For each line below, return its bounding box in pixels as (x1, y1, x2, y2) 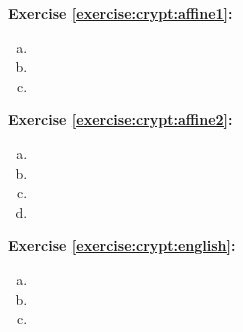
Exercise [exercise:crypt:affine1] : (8, 3, 233, 23)
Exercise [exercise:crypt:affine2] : (8, 109, 233, 130)
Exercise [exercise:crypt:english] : (8, 235, 236, 256)
